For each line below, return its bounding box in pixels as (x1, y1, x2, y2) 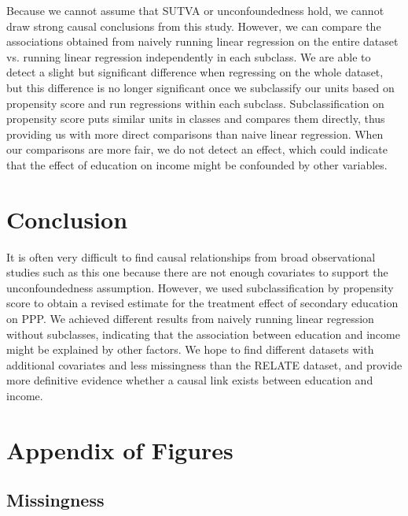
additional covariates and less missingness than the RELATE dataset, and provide (6, 356, 402, 373)
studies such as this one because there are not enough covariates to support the (6, 264, 388, 280)
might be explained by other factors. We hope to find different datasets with (6, 341, 374, 358)
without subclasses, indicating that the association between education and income (6, 325, 400, 342)
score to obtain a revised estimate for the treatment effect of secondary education (6, 295, 399, 311)
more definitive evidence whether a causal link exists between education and (6, 372, 373, 388)
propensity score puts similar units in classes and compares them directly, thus (6, 110, 385, 127)
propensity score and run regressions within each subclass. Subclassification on (6, 95, 384, 111)
